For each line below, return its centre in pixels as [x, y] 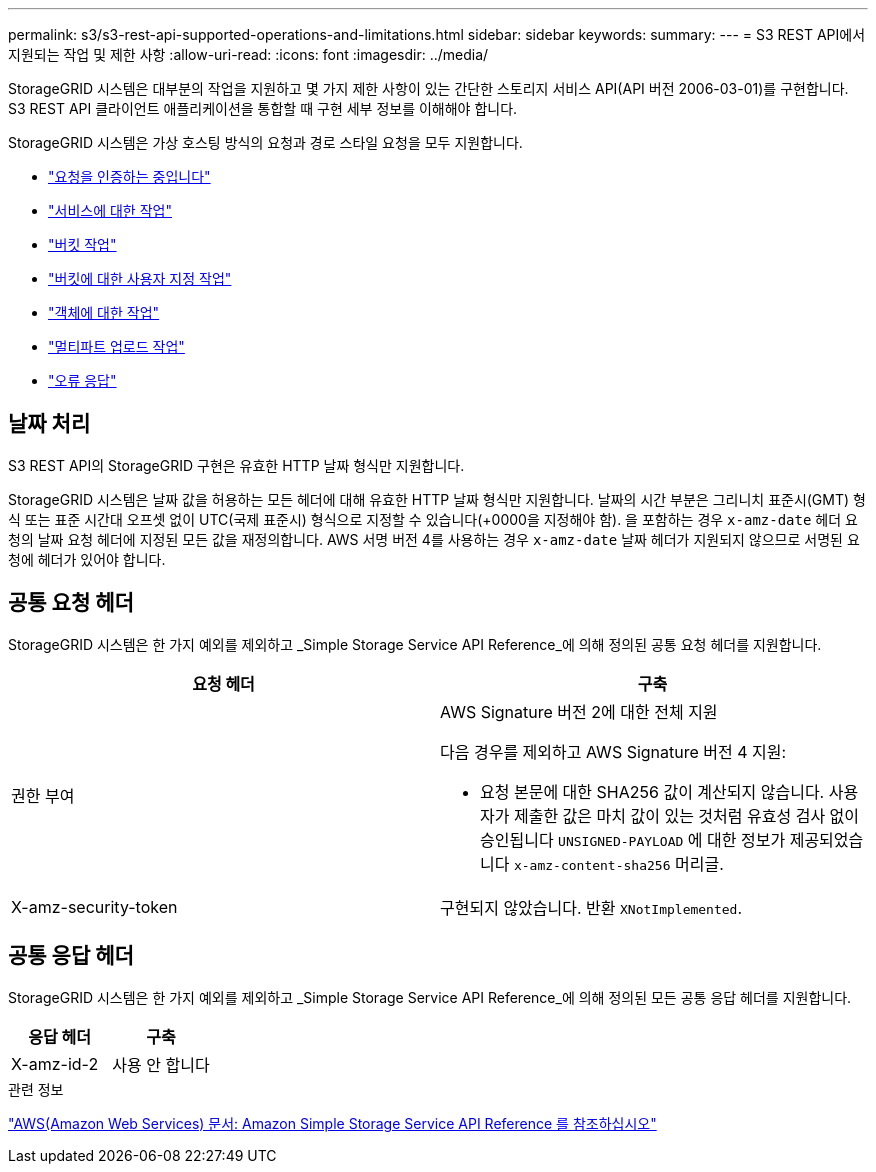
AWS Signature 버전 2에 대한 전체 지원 [579, 711]
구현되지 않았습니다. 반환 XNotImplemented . [591, 907]
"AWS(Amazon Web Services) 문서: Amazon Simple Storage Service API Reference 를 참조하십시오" [332, 1123]
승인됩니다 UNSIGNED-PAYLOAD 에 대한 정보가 [633, 839]
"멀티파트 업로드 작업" [116, 346]
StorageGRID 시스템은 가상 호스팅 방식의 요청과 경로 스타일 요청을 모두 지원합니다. [265, 142]
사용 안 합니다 [161, 1064]
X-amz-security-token [94, 906]
